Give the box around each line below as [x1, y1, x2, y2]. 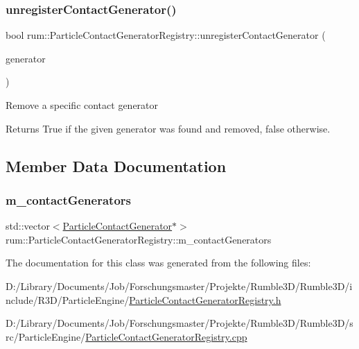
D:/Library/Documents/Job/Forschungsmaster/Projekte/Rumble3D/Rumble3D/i [6, 278, 353, 293]
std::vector [6, 219, 50, 233]
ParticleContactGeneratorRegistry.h [129, 292, 281, 307]
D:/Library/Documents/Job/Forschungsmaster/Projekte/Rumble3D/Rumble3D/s [6, 316, 353, 330]
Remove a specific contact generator [6, 98, 159, 112]
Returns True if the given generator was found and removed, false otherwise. [6, 121, 331, 135]
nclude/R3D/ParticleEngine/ [6, 292, 130, 307]
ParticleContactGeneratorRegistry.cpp [85, 329, 247, 343]
